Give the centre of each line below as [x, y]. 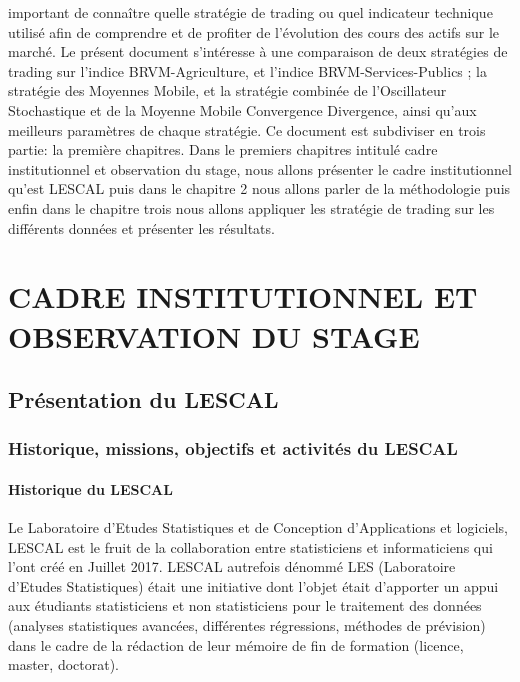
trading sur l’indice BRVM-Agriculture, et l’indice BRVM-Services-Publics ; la [247, 70]
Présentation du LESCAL [143, 399]
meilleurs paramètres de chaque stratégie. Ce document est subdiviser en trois [247, 129]
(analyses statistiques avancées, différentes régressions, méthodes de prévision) [247, 625]
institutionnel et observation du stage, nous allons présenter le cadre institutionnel [260, 168]
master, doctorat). [63, 664]
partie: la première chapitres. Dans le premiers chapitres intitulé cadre [223, 149]
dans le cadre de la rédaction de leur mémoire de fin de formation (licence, [236, 644]
